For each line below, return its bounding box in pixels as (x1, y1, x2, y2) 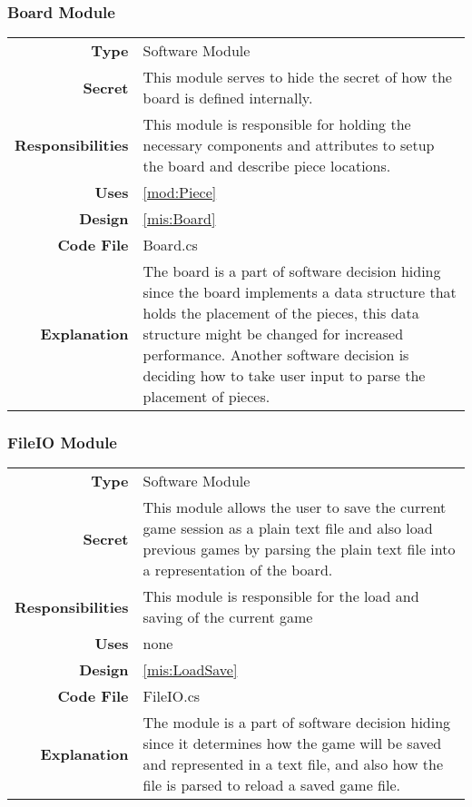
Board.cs (143, 234, 198, 256)
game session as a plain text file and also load (143, 517, 433, 539)
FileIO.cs (143, 685, 201, 707)
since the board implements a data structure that (143, 281, 457, 303)
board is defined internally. (143, 87, 313, 109)
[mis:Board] (143, 208, 216, 230)
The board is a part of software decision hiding (143, 261, 441, 282)
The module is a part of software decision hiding (143, 712, 451, 733)
